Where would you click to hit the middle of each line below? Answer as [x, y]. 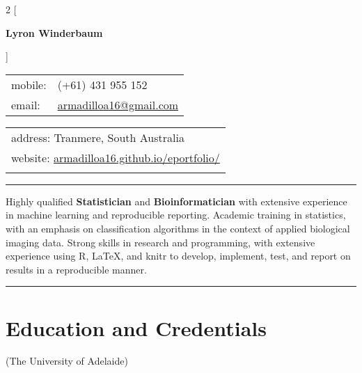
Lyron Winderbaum [54, 32]
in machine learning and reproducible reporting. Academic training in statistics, [176, 215]
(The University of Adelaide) [67, 361]
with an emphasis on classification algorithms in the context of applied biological [178, 228]
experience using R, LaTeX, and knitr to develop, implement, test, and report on [178, 256]
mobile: [29, 84]
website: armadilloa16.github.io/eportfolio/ [116, 157]
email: [26, 104]
